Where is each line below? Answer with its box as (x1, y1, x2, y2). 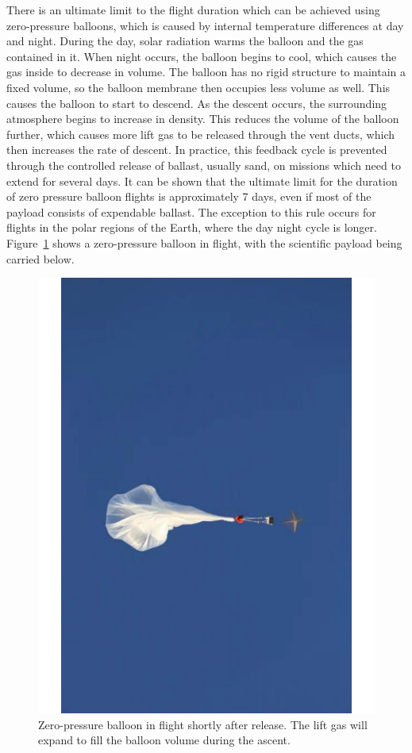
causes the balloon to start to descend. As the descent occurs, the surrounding (6, 94, 387, 111)
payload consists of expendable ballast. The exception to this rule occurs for (6, 203, 376, 220)
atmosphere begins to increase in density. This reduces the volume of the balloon (6, 110, 399, 127)
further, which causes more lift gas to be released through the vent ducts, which (6, 125, 395, 142)
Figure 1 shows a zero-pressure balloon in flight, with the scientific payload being (6, 234, 402, 251)
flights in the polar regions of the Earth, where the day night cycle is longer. (6, 219, 377, 236)
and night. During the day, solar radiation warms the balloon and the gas (6, 33, 364, 49)
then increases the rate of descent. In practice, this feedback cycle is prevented (6, 141, 387, 158)
